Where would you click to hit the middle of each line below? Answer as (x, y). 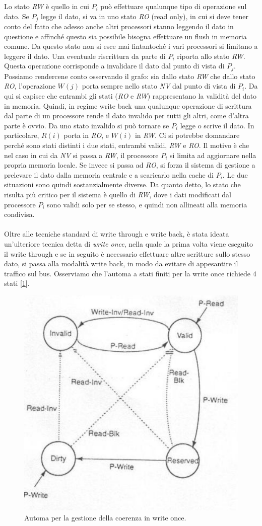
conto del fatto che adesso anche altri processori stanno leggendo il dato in (119, 26)
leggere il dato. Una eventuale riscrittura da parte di (85, 56)
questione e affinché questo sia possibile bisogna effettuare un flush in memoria (125, 36)
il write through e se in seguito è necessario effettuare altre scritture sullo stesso (127, 253)
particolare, (22, 135)
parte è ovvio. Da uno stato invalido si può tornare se (87, 125)
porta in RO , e (86, 135)
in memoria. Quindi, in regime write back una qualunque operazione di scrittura (128, 105)
